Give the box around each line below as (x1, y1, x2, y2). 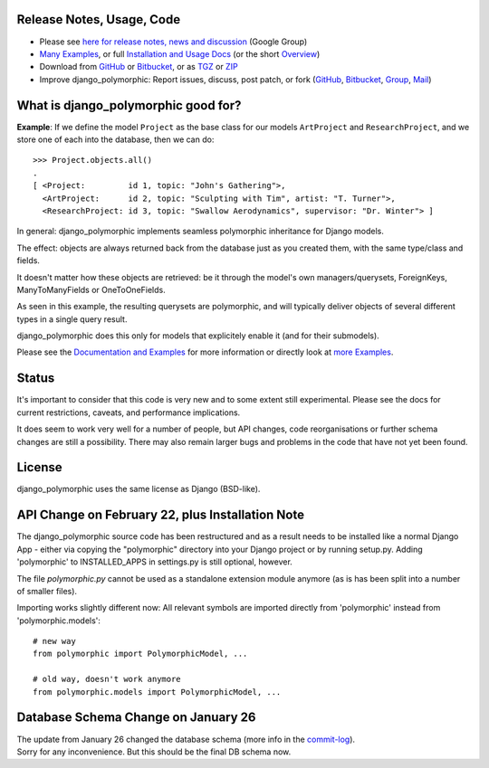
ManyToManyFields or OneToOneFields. (16, 284, 167, 295)
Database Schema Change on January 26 (16, 710, 256, 725)
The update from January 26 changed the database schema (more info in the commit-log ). (16, 734, 356, 744)
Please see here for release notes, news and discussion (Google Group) (39, 36, 308, 47)
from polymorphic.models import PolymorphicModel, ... (33, 687, 282, 697)
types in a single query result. (16, 313, 128, 325)
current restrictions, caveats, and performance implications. (16, 407, 241, 418)
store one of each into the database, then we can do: (16, 134, 215, 145)
